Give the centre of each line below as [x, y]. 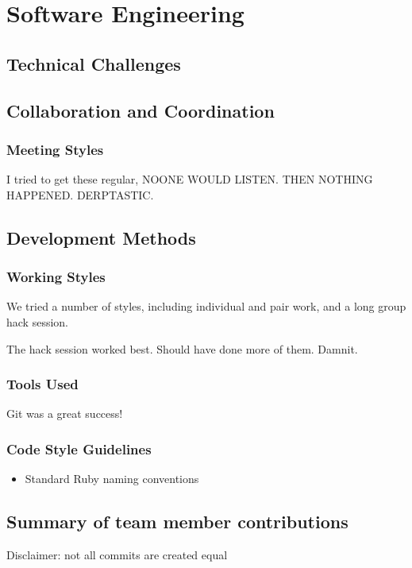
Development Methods [101, 237]
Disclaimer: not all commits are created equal [117, 554]
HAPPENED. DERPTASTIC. [80, 194]
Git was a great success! [65, 413]
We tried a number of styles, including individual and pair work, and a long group [206, 306]
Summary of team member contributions [177, 522]
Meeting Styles [55, 149]
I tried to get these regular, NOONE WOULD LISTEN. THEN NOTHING [190, 179]
